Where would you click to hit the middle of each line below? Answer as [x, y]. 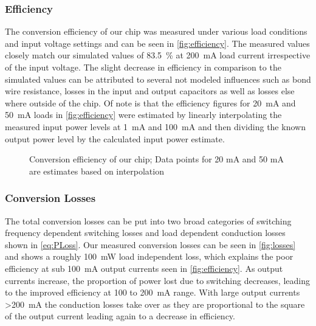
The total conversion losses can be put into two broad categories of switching [148, 220]
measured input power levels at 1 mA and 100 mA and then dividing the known [155, 126]
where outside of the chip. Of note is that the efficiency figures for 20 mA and [150, 102]
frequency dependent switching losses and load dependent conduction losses [145, 233]
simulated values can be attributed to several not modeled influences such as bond [158, 79]
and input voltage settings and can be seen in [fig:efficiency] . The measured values [157, 43]
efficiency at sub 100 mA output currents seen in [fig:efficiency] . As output [144, 268]
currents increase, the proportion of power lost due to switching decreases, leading [157, 280]
